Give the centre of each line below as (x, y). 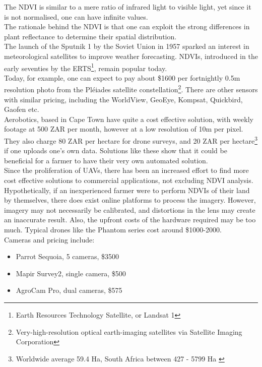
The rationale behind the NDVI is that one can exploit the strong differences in (127, 26)
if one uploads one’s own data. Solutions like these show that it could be (116, 150)
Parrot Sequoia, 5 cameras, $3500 (67, 256)
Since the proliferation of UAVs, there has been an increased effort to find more (126, 170)
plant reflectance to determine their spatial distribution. (90, 36)
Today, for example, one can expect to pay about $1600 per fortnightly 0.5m (122, 77)
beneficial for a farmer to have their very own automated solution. (106, 160)
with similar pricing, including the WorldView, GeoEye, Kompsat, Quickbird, (123, 99)
